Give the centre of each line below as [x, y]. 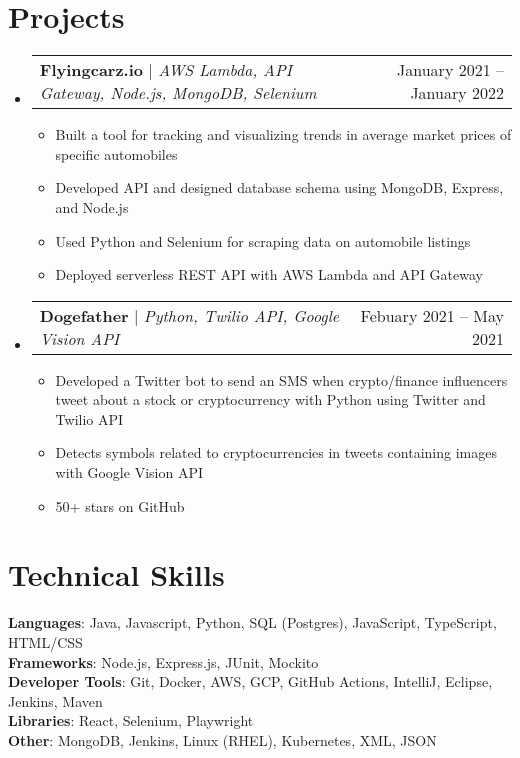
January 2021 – [450, 70]
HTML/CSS [45, 641]
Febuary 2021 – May [432, 315]
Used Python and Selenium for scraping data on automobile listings [263, 240]
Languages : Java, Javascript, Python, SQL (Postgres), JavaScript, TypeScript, [252, 622]
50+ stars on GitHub [120, 505]
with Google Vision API [129, 472]
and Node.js [92, 206]
